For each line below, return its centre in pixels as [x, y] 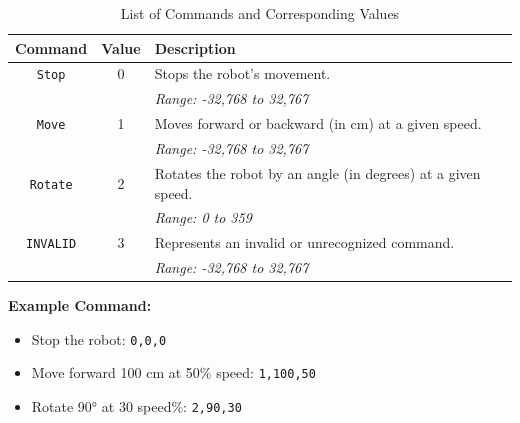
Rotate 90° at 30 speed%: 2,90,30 [136, 406]
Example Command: [80, 305]
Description [195, 47]
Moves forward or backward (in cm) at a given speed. [318, 123]
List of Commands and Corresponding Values [260, 13]
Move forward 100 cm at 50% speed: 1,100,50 [173, 372]
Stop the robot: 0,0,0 [99, 338]
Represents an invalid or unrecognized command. [304, 242]
